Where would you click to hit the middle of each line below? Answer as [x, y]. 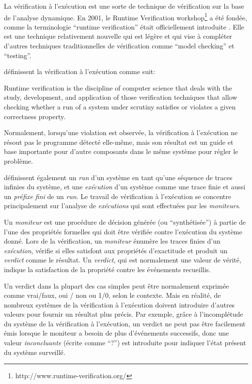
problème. [18, 161]
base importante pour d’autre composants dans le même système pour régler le [121, 151]
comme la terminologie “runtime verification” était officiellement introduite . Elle [124, 26]
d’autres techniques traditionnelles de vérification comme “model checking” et [119, 46]
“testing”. [18, 55]
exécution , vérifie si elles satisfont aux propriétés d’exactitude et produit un [116, 250]
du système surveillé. [35, 352]
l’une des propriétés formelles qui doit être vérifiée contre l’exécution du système [123, 231]
